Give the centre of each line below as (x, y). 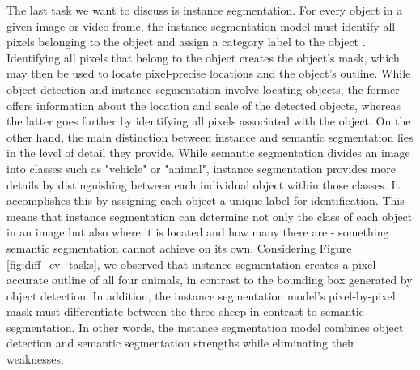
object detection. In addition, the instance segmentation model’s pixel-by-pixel (201, 295)
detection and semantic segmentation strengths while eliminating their (181, 343)
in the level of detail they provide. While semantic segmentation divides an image (208, 153)
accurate (28, 280)
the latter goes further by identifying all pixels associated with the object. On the (209, 121)
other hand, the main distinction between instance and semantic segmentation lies (210, 136)
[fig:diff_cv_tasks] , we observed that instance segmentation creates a (178, 264)
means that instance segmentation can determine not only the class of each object (210, 216)
